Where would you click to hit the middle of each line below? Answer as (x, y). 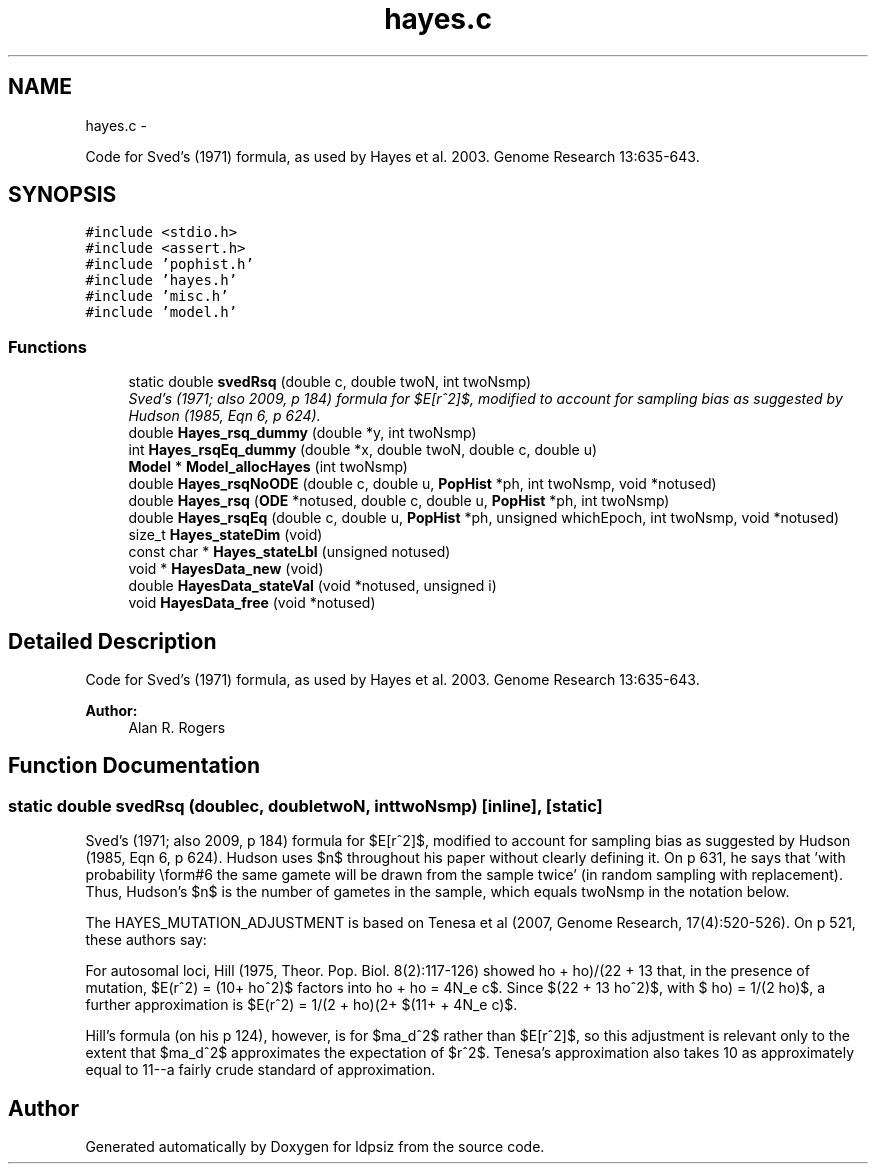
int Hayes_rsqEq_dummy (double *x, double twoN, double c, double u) (363, 450)
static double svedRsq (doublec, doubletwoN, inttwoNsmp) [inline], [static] (305, 805)
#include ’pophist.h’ (169, 264)
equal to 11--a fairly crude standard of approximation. (260, 1070)
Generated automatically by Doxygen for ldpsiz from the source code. (315, 1147)
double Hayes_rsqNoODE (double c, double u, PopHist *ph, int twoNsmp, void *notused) (422, 484)
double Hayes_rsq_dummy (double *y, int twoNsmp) (302, 433)
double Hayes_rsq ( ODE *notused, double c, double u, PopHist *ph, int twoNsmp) (399, 501)
